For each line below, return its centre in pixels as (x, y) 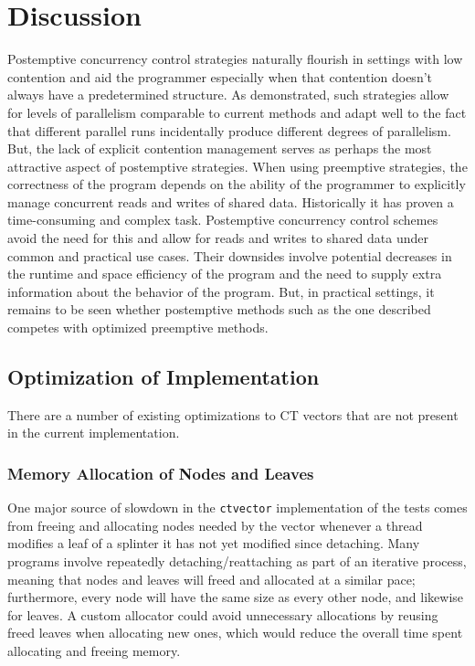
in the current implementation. (94, 433)
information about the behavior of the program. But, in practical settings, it (221, 291)
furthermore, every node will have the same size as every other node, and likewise (236, 597)
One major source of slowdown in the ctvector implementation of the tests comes (237, 507)
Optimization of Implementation (164, 377)
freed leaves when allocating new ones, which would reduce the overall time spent (235, 633)
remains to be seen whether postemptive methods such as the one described (219, 309)
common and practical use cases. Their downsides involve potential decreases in (230, 255)
